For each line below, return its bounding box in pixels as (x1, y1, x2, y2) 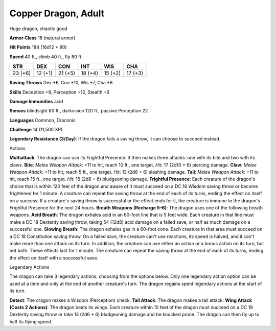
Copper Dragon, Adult (9, 8, 105, 19)
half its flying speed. (9, 318, 53, 324)
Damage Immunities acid (9, 98, 63, 104)
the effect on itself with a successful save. (9, 254, 99, 261)
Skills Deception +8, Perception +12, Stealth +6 (9, 89, 110, 95)
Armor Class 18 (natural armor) (9, 35, 76, 41)
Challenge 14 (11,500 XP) (9, 127, 63, 133)
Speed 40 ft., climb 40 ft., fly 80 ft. (9, 54, 83, 60)
